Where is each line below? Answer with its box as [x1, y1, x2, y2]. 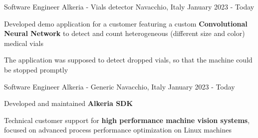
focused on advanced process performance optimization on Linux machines [4, 124, 232, 135]
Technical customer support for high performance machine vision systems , [4, 114, 250, 125]
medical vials [4, 37, 44, 48]
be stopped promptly [4, 64, 68, 74]
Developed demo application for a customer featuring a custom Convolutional [4, 18, 248, 28]
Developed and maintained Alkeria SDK [4, 98, 133, 108]
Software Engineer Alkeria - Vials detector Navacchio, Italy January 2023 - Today [4, 1, 255, 11]
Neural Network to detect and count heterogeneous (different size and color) [4, 28, 245, 38]
